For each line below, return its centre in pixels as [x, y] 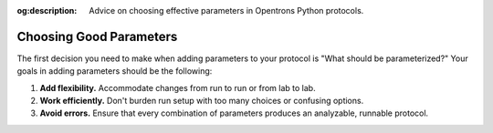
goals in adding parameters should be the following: [115, 71]
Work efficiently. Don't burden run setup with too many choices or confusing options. [202, 101]
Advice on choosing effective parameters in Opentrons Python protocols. [226, 10]
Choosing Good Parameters [97, 36]
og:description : [47, 10]
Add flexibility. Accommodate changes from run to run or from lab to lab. [178, 87]
